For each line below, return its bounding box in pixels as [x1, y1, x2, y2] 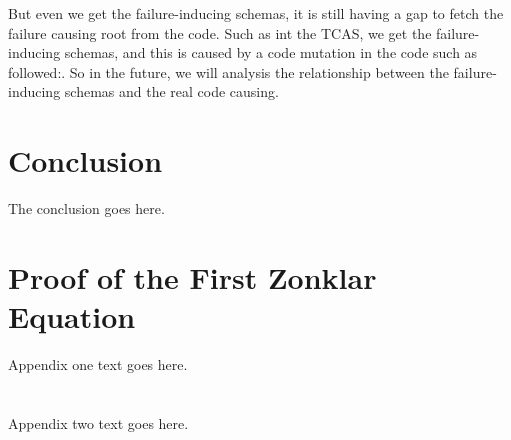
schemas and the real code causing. [64, 81, 279, 102]
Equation [8, 296, 136, 337]
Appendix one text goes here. [8, 354, 188, 374]
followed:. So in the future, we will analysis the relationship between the [8, 61, 449, 82]
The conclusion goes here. [8, 198, 165, 219]
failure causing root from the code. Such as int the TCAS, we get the [8, 22, 432, 43]
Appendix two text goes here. [8, 412, 189, 433]
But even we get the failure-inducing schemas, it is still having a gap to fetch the [8, 3, 504, 23]
